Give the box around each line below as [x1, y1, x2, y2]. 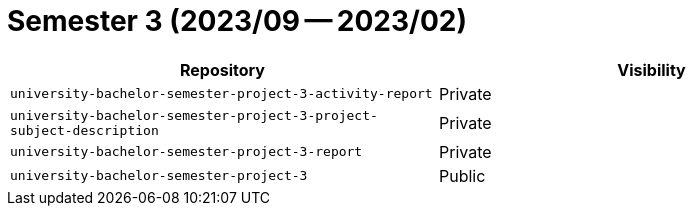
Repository [180, 59, 265, 80]
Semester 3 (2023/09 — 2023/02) [7, 4, 468, 38]
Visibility [617, 59, 686, 80]
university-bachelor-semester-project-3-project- [10, 107, 378, 123]
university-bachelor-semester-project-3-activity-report [10, 86, 433, 102]
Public [439, 165, 486, 186]
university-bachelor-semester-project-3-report [10, 144, 363, 160]
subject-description [10, 122, 159, 138]
